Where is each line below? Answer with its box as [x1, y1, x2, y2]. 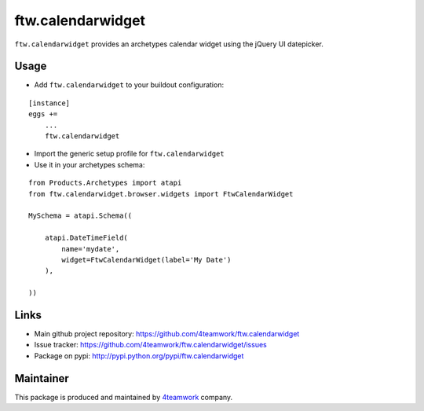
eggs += [28, 110, 58, 119]
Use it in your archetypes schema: [34, 160, 145, 169]
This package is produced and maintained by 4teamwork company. [14, 392, 233, 402]
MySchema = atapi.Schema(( [28, 211, 133, 220]
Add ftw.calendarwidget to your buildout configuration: [34, 80, 224, 90]
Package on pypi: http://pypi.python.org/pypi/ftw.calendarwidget [34, 350, 244, 361]
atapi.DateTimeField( [44, 233, 129, 243]
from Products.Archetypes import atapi [28, 178, 182, 188]
